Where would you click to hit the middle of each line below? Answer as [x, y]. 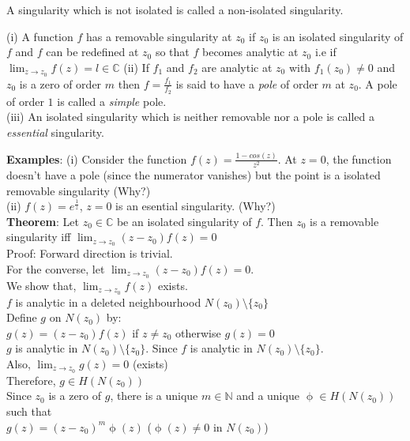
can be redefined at [92, 52]
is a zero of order [60, 83]
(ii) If [136, 67]
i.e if [325, 52]
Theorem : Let [43, 221]
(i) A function [40, 36]
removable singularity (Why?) [79, 190]
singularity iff [39, 237]
